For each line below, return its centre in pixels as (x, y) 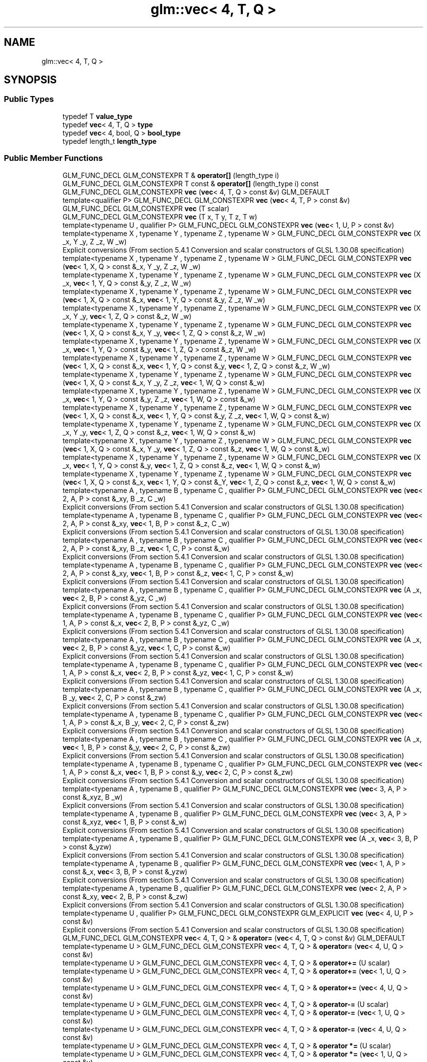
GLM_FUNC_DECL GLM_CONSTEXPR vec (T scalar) (146, 208)
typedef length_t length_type (110, 141)
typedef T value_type (97, 116)
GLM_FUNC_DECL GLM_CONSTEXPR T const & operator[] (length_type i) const (191, 183)
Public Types (29, 99)
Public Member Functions (53, 158)
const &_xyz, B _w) (93, 797)
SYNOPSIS (30, 80)
